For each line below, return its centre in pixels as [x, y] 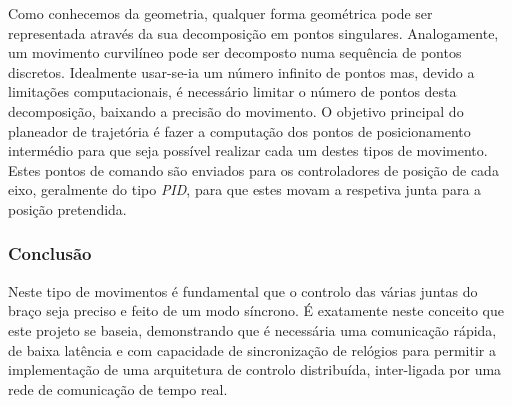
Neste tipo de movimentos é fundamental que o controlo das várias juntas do [243, 290]
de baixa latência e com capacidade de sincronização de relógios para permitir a [252, 349]
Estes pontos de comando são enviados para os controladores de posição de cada [253, 169]
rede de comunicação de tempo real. [118, 388]
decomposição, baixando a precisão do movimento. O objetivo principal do [236, 110]
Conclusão [50, 253]
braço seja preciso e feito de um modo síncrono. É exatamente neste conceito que [256, 310]
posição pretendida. [67, 208]
